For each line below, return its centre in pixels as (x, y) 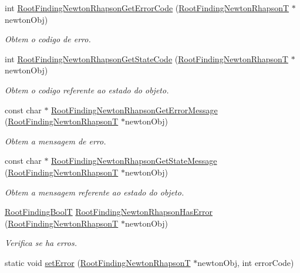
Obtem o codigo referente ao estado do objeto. (87, 90)
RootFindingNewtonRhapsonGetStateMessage (134, 161)
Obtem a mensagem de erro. (55, 141)
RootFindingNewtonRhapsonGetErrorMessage (134, 109)
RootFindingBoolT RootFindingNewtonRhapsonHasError (109, 212)
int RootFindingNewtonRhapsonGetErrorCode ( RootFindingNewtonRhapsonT (147, 8)
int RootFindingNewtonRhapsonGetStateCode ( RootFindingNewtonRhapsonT (146, 58)
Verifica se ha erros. (41, 243)
